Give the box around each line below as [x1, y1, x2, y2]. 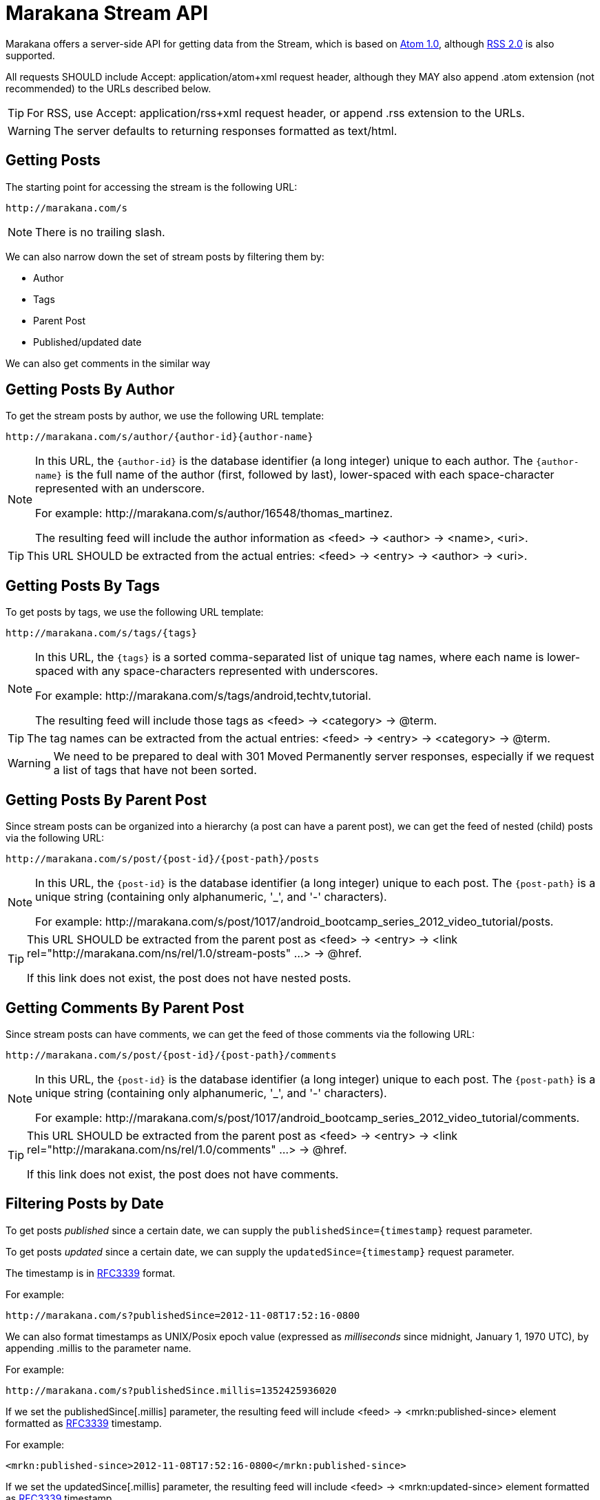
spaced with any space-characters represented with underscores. [35, 664, 378, 678]
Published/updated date [33, 335, 142, 348]
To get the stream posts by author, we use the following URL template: [6, 410, 324, 422]
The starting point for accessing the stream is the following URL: [6, 180, 298, 193]
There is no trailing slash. [35, 225, 165, 239]
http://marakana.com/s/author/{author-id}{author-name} [6, 431, 313, 443]
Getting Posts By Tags [6, 576, 160, 594]
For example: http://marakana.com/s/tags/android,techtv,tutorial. [35, 689, 371, 703]
